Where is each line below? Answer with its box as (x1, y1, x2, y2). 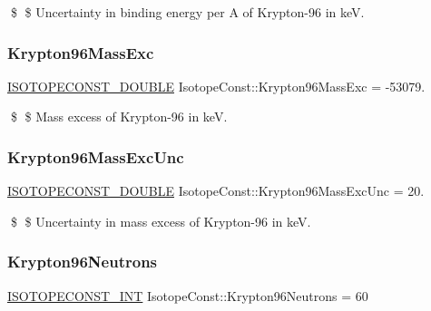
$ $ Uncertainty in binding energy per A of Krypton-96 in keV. (10, 3, 365, 21)
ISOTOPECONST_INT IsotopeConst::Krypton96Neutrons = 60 (7, 286, 368, 305)
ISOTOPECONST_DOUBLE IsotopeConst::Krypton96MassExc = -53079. (7, 76, 426, 95)
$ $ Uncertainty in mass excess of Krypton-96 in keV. (10, 211, 311, 230)
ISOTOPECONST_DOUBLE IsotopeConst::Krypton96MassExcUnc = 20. (7, 181, 425, 200)
